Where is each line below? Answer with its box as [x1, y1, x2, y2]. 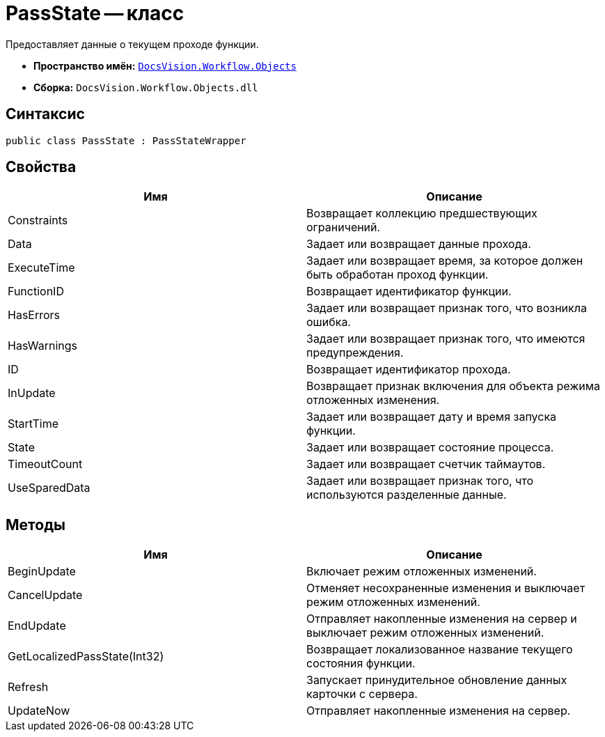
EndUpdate [8, 619, 66, 633]
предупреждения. [306, 346, 404, 360]
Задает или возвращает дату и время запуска [306, 410, 557, 424]
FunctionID [8, 284, 64, 299]
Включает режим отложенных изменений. [306, 564, 537, 579]
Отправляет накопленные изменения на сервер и [306, 612, 577, 626]
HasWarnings [8, 339, 78, 353]
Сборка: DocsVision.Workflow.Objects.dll [33, 81, 258, 93]
